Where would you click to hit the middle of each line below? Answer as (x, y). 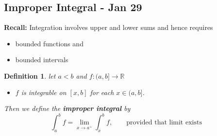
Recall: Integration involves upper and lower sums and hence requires (108, 27)
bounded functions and (49, 43)
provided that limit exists (164, 123)
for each (102, 92)
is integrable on (44, 92)
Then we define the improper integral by (67, 108)
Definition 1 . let (30, 75)
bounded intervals (42, 60)
